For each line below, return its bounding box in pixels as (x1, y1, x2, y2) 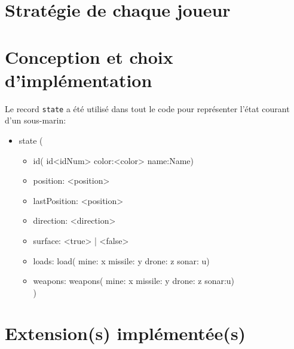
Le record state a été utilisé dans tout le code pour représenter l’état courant (5, 102, 290, 115)
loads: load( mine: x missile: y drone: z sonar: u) (33, 254, 210, 267)
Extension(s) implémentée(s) (5, 321, 246, 345)
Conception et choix (5, 44, 173, 69)
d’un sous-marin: (5, 114, 66, 126)
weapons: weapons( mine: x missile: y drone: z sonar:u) (33, 274, 235, 287)
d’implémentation (5, 67, 152, 92)
